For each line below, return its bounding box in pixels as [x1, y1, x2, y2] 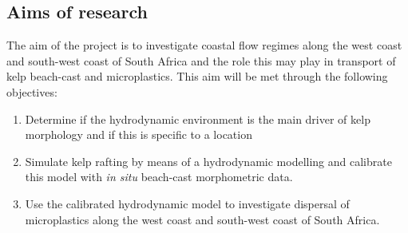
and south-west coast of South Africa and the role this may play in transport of [6, 52, 396, 69]
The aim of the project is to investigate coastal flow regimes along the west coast [6, 37, 402, 53]
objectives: [6, 83, 57, 100]
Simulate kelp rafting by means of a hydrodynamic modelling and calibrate [25, 152, 392, 169]
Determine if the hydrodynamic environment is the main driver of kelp [25, 110, 370, 127]
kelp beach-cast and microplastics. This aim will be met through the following [6, 68, 388, 85]
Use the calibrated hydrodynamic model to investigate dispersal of [25, 195, 350, 211]
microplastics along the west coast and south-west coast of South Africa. [25, 211, 380, 227]
